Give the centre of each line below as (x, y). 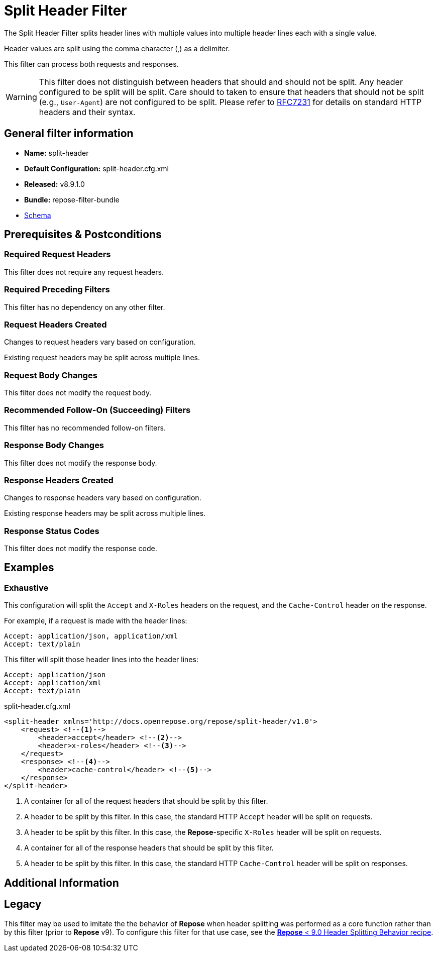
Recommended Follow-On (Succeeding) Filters (97, 410)
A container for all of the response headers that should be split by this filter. (149, 848)
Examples (29, 568)
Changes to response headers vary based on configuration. (103, 498)
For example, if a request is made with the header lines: (96, 621)
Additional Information (62, 883)
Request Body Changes (51, 375)
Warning (21, 97)
